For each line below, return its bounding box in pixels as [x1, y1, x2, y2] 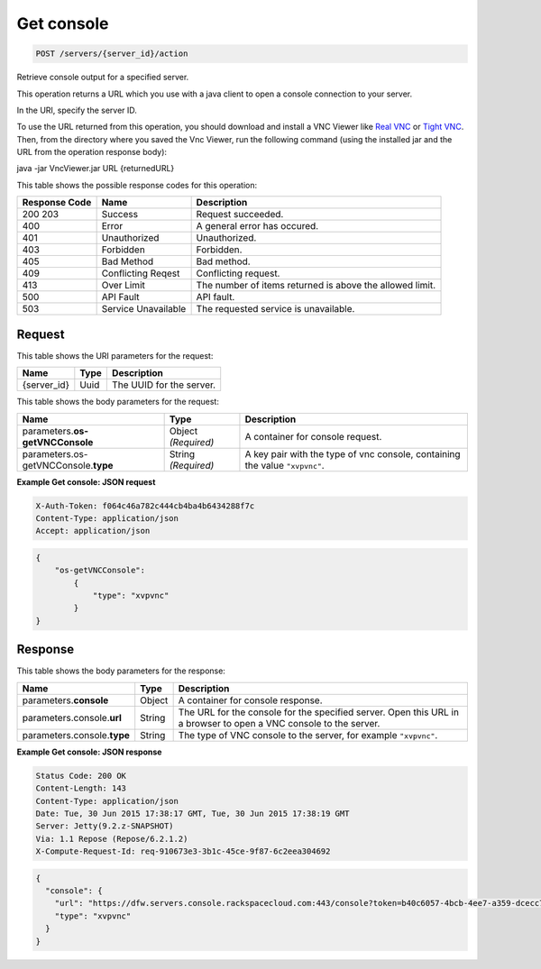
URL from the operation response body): [16, 147, 167, 158]
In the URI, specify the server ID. [16, 105, 137, 115]
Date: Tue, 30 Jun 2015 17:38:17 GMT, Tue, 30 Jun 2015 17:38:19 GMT [35, 808, 350, 818]
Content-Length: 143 [35, 783, 126, 793]
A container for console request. [244, 430, 382, 443]
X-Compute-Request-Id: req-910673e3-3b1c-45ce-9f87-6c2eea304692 [35, 846, 331, 856]
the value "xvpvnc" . [244, 459, 325, 471]
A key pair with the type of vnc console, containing [244, 447, 461, 460]
